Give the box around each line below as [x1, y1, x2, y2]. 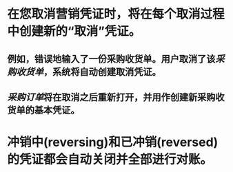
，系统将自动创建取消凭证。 [43, 66, 161, 78]
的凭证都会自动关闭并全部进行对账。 [7, 152, 213, 167]
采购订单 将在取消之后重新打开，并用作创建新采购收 [7, 91, 225, 103]
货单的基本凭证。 [7, 104, 80, 116]
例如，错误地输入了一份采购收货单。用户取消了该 [7, 53, 216, 65]
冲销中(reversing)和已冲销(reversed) [7, 135, 219, 150]
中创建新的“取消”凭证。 [7, 23, 141, 39]
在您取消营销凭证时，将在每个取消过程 [7, 6, 225, 22]
